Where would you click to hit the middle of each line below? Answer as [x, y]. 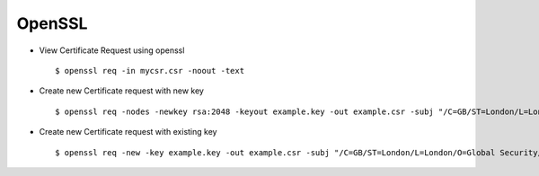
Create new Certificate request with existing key [128, 132]
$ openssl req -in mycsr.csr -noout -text [150, 70]
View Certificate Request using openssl [112, 50]
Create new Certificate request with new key [121, 91]
